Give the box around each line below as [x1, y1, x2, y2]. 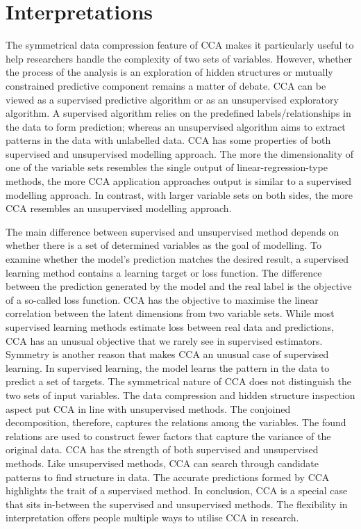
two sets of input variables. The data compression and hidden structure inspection [6, 387, 355, 402]
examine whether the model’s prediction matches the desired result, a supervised [6, 252, 349, 266]
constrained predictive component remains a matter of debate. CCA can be [6, 78, 326, 92]
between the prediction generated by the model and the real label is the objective [6, 279, 352, 293]
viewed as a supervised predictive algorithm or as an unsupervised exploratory [6, 92, 339, 106]
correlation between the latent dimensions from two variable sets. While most [6, 306, 335, 320]
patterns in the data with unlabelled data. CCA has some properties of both [6, 133, 331, 147]
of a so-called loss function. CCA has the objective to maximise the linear [6, 292, 319, 307]
